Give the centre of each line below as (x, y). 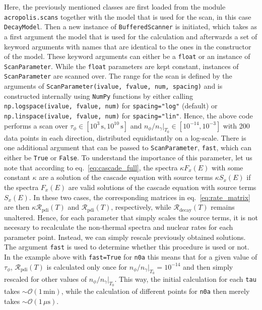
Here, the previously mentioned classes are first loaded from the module (115, 7)
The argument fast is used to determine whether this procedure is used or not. (127, 247)
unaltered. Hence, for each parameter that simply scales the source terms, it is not (131, 217)
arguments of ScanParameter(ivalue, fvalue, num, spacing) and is (113, 86)
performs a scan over (36, 125)
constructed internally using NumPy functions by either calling (99, 96)
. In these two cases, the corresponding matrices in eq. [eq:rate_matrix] (140, 197)
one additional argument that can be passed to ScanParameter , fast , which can (128, 147)
